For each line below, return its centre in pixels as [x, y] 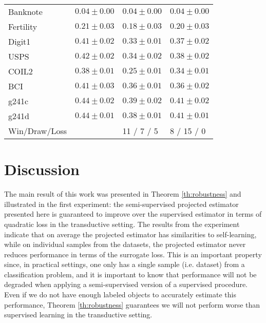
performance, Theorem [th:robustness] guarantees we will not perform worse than [132, 304]
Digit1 [20, 41]
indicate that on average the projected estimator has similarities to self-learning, [130, 234]
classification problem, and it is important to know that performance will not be [130, 274]
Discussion [42, 169]
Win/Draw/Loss [38, 131]
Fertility [23, 26]
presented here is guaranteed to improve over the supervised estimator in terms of [133, 214]
